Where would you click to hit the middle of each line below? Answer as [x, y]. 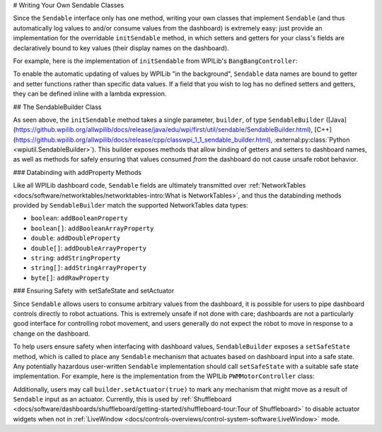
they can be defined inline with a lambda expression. [90, 94]
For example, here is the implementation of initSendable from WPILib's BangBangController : [155, 61]
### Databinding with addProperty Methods [77, 172]
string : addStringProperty [75, 258]
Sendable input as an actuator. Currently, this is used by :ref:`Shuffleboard [122, 399]
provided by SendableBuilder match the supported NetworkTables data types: [131, 205]
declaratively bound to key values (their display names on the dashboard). [121, 48]
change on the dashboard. [52, 334]
